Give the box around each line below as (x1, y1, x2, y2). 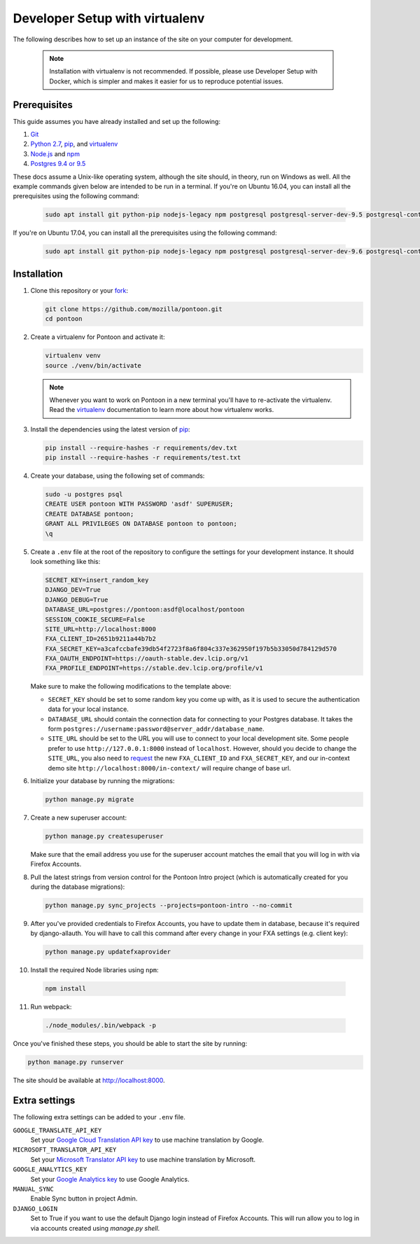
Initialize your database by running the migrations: (30, 776, 175, 785)
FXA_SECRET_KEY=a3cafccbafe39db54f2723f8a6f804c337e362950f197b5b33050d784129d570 (45, 644, 337, 653)
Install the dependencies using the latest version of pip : (30, 424, 190, 434)
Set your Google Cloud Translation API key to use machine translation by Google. (30, 1135, 264, 1145)
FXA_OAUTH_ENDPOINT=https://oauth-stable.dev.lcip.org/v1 (45, 655, 248, 663)
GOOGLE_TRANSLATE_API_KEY (13, 1126, 102, 1134)
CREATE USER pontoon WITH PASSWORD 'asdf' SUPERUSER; (45, 500, 234, 508)
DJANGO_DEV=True (45, 586, 101, 594)
